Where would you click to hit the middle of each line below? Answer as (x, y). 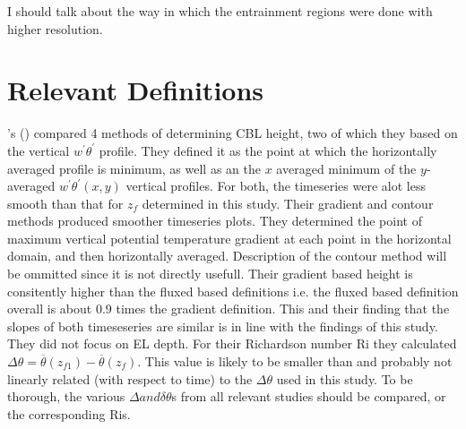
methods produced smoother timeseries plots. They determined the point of (215, 221)
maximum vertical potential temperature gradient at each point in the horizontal (229, 238)
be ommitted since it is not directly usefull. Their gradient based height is (210, 274)
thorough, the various (66, 396)
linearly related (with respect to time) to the (130, 378)
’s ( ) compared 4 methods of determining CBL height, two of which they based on (233, 133)
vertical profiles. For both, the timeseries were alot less (276, 186)
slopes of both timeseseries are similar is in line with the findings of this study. (223, 326)
